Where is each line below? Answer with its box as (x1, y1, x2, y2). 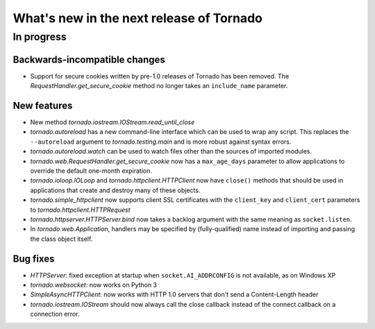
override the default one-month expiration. (30, 167, 152, 175)
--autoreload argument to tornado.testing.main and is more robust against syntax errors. (30, 137, 292, 146)
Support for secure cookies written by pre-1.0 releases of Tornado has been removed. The (30, 71, 290, 80)
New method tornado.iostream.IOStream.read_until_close (30, 118, 195, 126)
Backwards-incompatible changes (12, 53, 166, 65)
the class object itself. (30, 235, 93, 243)
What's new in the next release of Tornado (12, 10, 263, 26)
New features (12, 99, 73, 111)
